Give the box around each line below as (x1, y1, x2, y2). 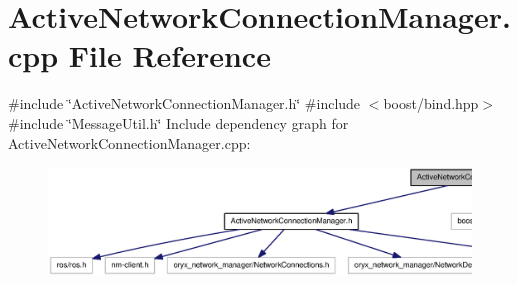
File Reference (68, 35, 271, 76)
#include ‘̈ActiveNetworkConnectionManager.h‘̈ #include (8, 93, 361, 114)
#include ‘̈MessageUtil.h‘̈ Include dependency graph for (8, 112, 349, 133)
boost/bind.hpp (383, 93, 479, 114)
